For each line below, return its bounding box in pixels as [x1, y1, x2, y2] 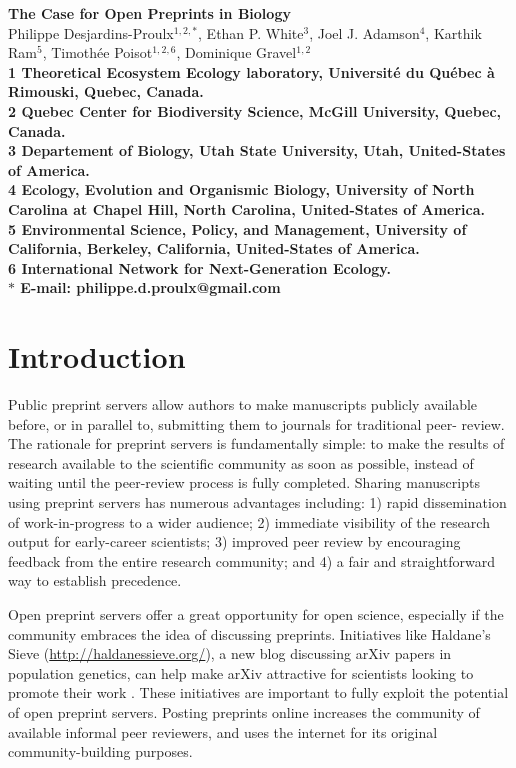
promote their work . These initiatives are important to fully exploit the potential [8, 682, 509, 703]
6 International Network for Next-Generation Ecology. [8, 257, 391, 278]
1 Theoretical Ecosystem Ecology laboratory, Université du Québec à [8, 61, 495, 82]
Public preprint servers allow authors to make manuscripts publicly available [8, 394, 478, 415]
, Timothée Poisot [42, 42, 153, 63]
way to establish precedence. [8, 570, 182, 591]
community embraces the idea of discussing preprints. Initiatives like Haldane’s [8, 623, 491, 644]
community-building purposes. [8, 741, 193, 762]
